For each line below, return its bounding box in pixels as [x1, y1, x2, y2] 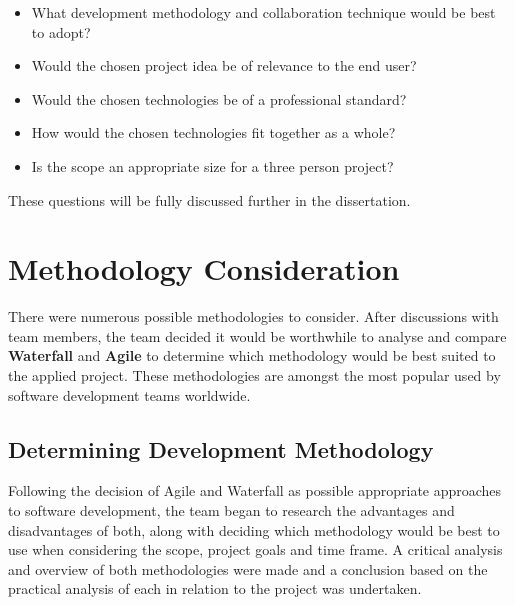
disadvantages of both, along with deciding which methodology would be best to [8, 519, 500, 540]
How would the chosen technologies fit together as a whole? [31, 122, 396, 143]
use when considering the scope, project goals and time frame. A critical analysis [8, 539, 503, 560]
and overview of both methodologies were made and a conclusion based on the [8, 558, 488, 579]
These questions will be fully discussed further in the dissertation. [8, 189, 411, 210]
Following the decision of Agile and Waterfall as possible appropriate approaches [8, 480, 502, 501]
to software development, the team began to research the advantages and [8, 500, 455, 521]
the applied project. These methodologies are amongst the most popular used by [8, 365, 501, 386]
